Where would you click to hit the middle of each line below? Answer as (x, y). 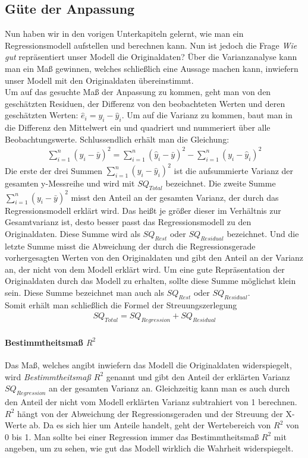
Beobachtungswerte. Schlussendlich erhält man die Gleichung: (117, 139)
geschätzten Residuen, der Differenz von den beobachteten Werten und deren (145, 103)
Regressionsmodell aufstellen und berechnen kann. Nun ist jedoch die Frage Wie (151, 45)
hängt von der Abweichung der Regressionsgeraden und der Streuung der (150, 413)
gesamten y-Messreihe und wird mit (70, 183)
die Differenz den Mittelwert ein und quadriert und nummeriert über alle (138, 127)
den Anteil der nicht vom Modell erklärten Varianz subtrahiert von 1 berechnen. (151, 402)
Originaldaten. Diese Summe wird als (73, 233)
